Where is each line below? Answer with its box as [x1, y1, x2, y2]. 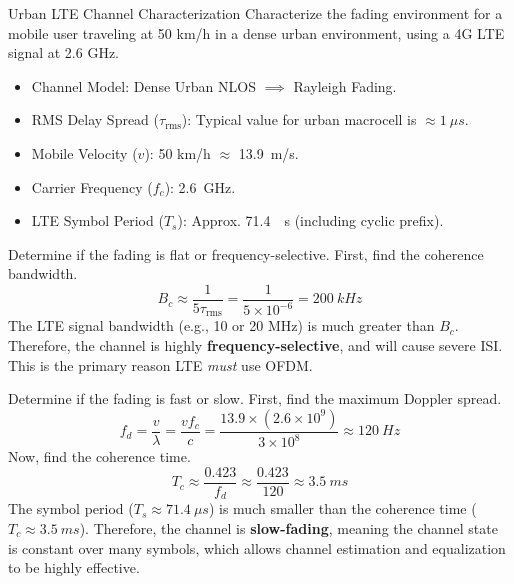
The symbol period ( [8, 498, 134, 519]
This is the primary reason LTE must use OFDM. [8, 354, 313, 375]
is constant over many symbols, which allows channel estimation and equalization [8, 537, 506, 558]
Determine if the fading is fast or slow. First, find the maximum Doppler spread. [8, 388, 502, 409]
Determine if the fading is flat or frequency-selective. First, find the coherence [8, 243, 484, 264]
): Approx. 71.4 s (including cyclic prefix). [177, 210, 444, 231]
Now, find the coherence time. [8, 446, 191, 467]
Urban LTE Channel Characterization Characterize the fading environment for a [8, 3, 503, 23]
